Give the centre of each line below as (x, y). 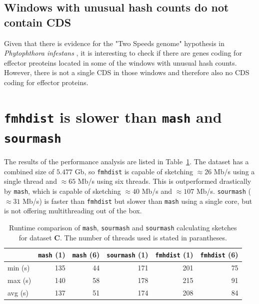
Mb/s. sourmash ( (224, 191)
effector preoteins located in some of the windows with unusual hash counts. (120, 62)
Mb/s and (157, 191)
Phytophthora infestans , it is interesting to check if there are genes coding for (123, 53)
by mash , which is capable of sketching (62, 191)
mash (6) (86, 255)
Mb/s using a (234, 171)
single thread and (30, 181)
